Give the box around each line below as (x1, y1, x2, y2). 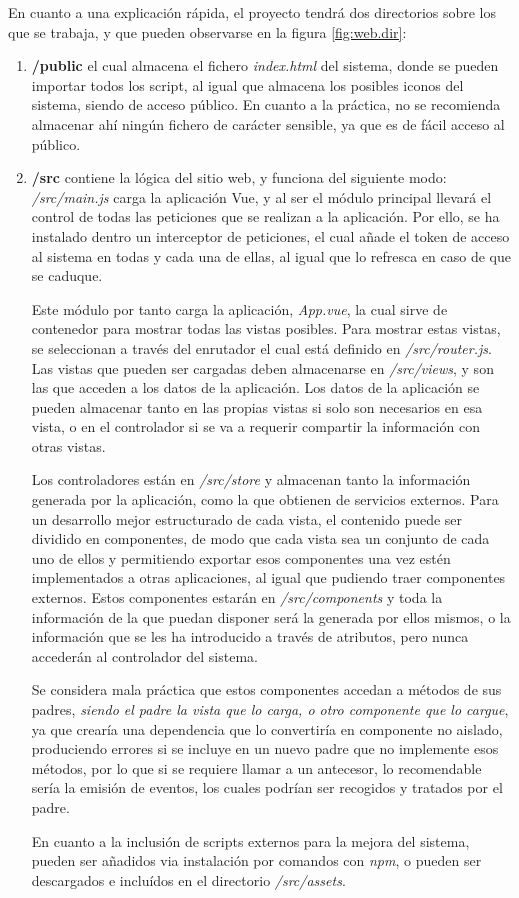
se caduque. (31, 265, 103, 286)
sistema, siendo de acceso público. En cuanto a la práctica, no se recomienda (31, 94, 501, 115)
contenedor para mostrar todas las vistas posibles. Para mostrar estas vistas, (31, 318, 501, 339)
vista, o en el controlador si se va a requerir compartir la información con (31, 416, 480, 437)
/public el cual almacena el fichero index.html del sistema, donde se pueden (31, 55, 499, 76)
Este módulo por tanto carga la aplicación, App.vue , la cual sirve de (31, 298, 448, 319)
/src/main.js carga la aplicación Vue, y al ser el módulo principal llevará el (31, 186, 492, 207)
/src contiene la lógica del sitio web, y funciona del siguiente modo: (31, 167, 447, 188)
